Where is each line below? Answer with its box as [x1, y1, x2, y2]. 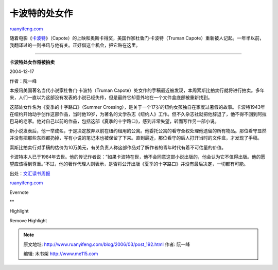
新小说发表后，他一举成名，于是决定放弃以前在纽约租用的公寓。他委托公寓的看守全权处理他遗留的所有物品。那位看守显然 [9, 127, 267, 133]
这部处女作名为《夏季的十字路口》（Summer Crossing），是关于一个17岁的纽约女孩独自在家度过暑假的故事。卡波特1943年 [9, 104, 265, 110]
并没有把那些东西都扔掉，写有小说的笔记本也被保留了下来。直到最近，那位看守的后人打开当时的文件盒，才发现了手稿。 [9, 135, 262, 141]
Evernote [9, 189, 29, 195]
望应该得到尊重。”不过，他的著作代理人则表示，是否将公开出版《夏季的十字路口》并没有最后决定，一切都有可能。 [9, 161, 249, 167]
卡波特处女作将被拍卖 [9, 59, 55, 65]
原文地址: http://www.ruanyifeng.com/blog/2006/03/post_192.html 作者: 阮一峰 [23, 241, 190, 247]
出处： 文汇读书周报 [9, 170, 50, 177]
